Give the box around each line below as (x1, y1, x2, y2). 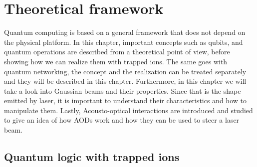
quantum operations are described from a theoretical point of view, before (4, 46, 230, 57)
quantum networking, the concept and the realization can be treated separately (4, 66, 247, 76)
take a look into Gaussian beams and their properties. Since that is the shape (4, 85, 241, 96)
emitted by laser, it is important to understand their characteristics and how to (4, 95, 247, 106)
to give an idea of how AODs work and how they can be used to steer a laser (4, 115, 240, 125)
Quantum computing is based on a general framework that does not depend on (4, 27, 246, 37)
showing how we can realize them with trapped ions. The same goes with (4, 56, 228, 66)
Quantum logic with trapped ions (4, 149, 180, 165)
